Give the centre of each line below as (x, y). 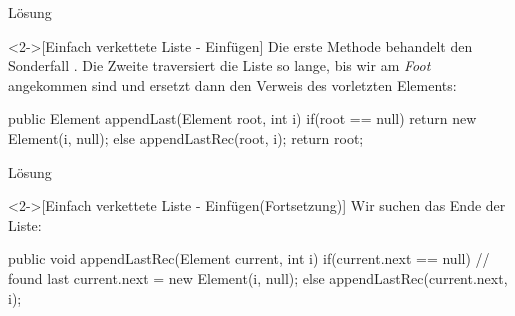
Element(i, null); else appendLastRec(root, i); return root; (186, 137)
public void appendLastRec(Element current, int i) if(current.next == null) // (249, 258)
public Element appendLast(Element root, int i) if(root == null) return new (242, 118)
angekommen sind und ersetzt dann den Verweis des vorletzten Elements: (232, 84)
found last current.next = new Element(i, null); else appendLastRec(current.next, (258, 277)
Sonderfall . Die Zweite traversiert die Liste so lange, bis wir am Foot (219, 65)
